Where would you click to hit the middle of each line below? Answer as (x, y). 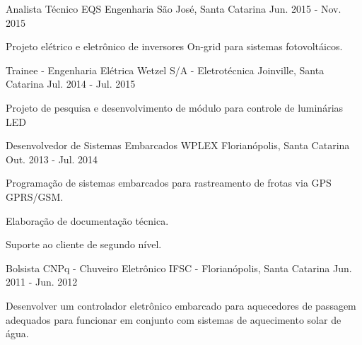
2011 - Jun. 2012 (42, 282)
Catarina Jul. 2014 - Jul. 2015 (71, 84)
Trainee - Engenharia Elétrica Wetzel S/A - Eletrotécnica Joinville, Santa (165, 70)
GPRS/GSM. (35, 196)
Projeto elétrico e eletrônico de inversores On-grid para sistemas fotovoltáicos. (174, 46)
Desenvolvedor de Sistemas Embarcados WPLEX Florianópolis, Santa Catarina (178, 145)
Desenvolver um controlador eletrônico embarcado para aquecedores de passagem (181, 305)
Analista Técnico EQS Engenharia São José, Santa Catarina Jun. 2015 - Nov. (174, 8)
